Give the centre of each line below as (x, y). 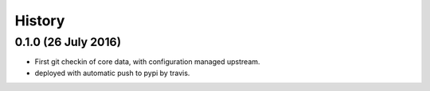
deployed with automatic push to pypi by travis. (112, 73)
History (40, 21)
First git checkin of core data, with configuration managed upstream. (147, 62)
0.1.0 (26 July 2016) (68, 42)
